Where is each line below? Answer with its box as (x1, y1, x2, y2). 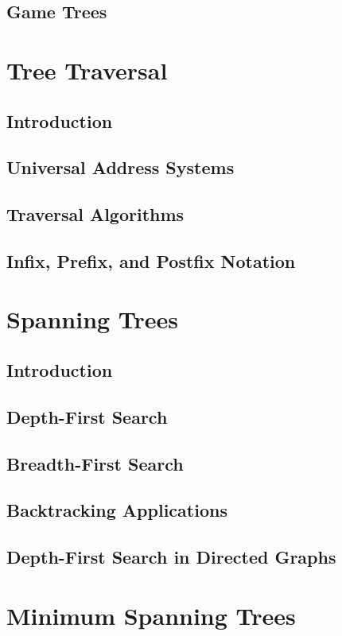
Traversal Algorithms (6, 202, 185, 227)
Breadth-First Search (6, 451, 184, 475)
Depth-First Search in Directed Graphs (6, 545, 336, 569)
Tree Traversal (6, 53, 168, 86)
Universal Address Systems (6, 155, 235, 180)
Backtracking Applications (6, 498, 227, 522)
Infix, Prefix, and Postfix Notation (6, 248, 296, 273)
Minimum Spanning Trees (6, 599, 296, 631)
